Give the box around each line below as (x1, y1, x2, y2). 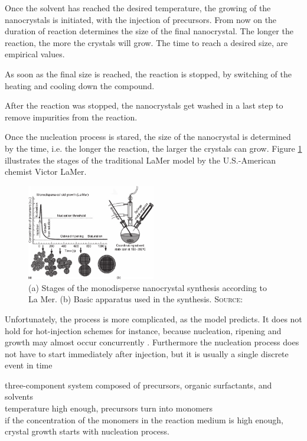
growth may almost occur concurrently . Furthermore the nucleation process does (5, 336, 299, 348)
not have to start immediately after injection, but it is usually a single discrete (5, 347, 289, 360)
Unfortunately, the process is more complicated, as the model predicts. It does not (5, 312, 302, 325)
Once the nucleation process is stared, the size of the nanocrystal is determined (5, 130, 291, 143)
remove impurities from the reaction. (5, 110, 138, 123)
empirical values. (5, 48, 65, 60)
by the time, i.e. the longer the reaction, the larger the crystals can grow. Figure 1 (5, 142, 302, 154)
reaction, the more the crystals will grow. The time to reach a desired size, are (5, 36, 288, 48)
